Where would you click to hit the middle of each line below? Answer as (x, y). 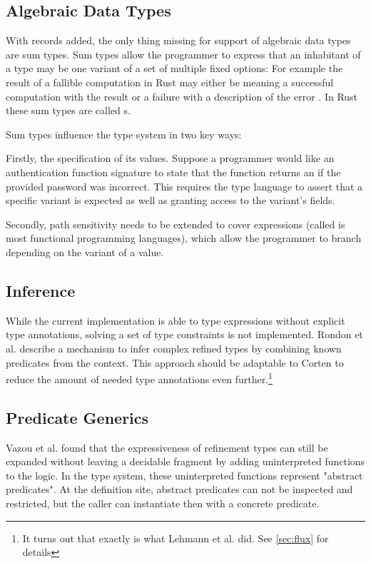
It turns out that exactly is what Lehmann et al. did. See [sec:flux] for (176, 538)
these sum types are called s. (68, 110)
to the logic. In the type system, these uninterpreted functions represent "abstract (184, 475)
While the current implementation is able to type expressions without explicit (176, 320)
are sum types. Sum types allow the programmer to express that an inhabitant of (183, 54)
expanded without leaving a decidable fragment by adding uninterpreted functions (185, 461)
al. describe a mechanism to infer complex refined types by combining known (174, 348)
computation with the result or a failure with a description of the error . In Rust (182, 96)
